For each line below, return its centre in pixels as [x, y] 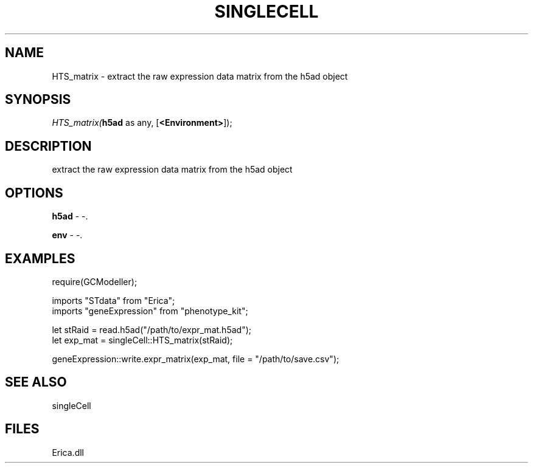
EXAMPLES [40, 258]
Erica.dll [68, 452]
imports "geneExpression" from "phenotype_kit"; [150, 311]
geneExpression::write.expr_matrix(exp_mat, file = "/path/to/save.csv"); [196, 359]
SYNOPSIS [38, 100]
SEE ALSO [36, 382]
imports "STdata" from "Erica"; [113, 300]
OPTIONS [34, 193]
